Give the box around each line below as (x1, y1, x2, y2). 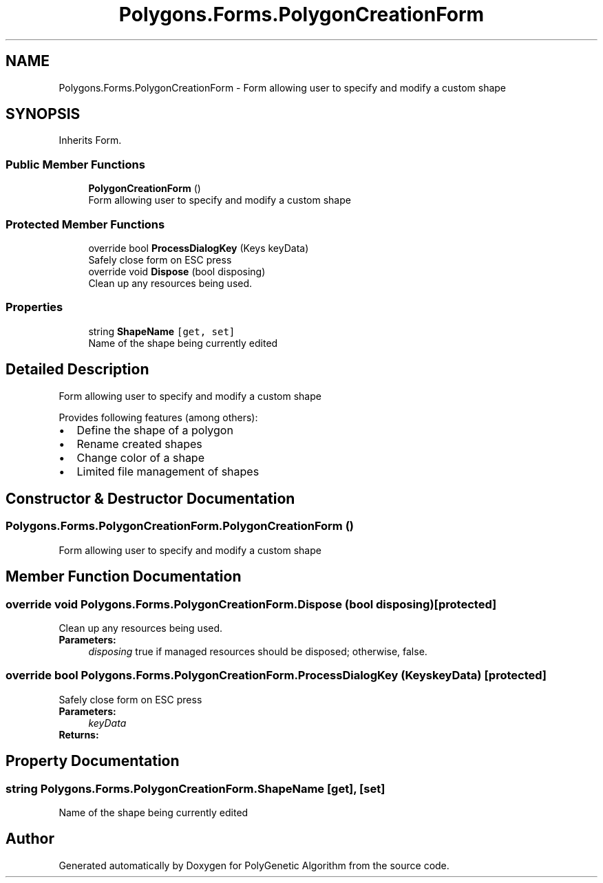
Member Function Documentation (6, 568, 242, 586)
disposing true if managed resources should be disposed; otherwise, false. (88, 645, 427, 657)
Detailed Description (6, 361, 149, 379)
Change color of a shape (76, 450, 204, 465)
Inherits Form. (59, 134, 122, 147)
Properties (6, 300, 63, 315)
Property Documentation (6, 752, 180, 770)
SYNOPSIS (6, 105, 81, 123)
